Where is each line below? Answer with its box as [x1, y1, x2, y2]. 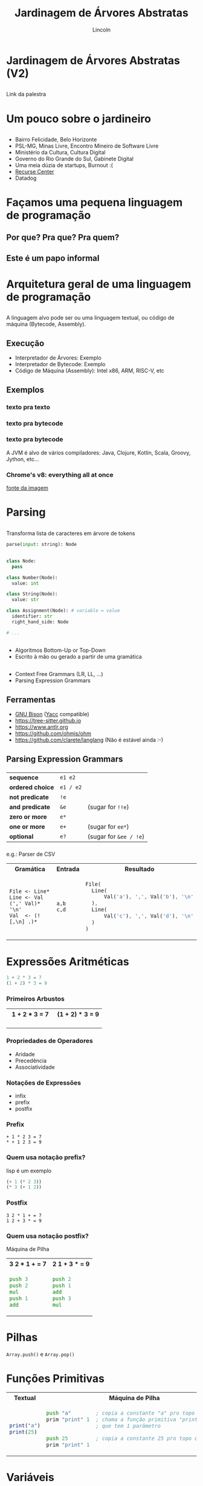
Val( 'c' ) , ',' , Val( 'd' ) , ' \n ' [103, 913, 194, 919]
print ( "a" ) [9, 1422, 40, 1429]
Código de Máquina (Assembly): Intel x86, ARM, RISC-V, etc [14, 367, 165, 375]
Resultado [124, 864, 155, 873]
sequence [9, 773, 39, 781]
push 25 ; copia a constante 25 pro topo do [46, 1435, 201, 1442]
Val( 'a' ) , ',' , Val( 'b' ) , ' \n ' [103, 893, 194, 900]
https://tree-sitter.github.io [14, 717, 82, 725]
